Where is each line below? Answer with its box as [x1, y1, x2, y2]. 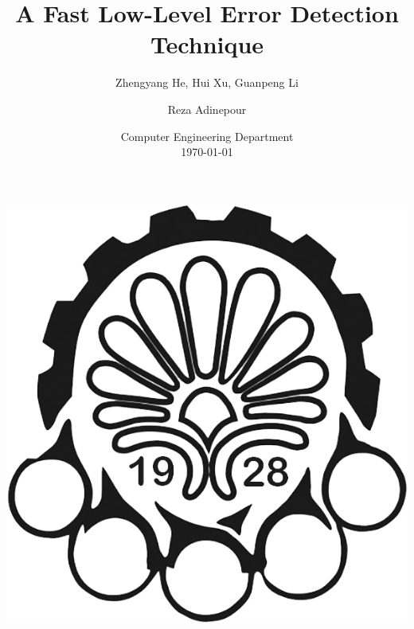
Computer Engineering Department [120, 127, 294, 144]
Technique [150, 28, 264, 61]
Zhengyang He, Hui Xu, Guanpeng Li [115, 74, 299, 91]
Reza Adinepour [167, 100, 247, 117]
